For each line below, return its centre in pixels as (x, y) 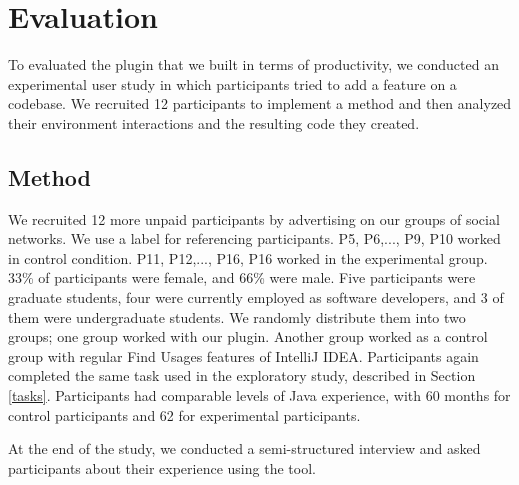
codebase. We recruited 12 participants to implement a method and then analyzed (260, 103)
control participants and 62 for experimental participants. (184, 414)
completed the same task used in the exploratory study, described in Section (242, 375)
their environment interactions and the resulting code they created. (214, 122)
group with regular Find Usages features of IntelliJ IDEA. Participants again (243, 355)
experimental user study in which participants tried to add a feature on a (232, 83)
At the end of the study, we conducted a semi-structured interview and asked (244, 448)
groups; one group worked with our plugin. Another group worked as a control (248, 336)
